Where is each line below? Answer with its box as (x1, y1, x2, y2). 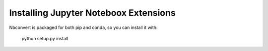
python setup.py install (21, 35, 68, 41)
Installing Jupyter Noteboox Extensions (9, 7, 176, 18)
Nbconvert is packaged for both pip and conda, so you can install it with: (9, 25, 158, 30)
